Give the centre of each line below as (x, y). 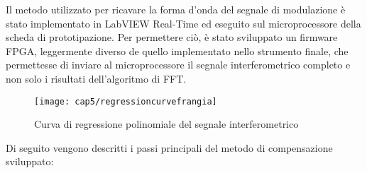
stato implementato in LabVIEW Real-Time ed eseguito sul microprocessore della (183, 23)
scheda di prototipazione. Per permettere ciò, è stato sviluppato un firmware (172, 37)
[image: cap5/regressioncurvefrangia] (126, 101)
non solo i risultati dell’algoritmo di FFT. (96, 78)
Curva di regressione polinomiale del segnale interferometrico (166, 124)
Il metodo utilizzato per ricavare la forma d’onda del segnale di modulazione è (176, 9)
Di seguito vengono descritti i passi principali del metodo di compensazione (169, 147)
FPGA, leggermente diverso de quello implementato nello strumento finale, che (177, 50)
